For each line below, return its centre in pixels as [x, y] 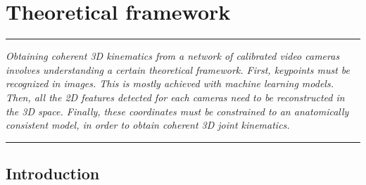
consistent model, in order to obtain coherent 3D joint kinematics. [148, 125]
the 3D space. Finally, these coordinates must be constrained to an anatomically [177, 111]
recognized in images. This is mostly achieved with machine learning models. [170, 83]
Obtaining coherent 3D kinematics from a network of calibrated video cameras [173, 56]
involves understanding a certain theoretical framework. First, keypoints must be [178, 69]
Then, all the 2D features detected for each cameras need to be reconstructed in [175, 97]
